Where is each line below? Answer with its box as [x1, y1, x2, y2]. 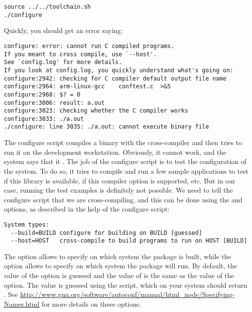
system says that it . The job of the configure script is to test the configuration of [4, 156, 247, 166]
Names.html [4, 298, 40, 309]
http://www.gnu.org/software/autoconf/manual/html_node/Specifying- [20, 289, 235, 299]
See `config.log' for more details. [4, 59, 122, 66]
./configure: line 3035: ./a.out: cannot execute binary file [4, 123, 209, 131]
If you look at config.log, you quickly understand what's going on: [4, 66, 234, 74]
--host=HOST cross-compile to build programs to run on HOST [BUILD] [11, 237, 248, 245]
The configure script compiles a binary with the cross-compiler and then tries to [4, 137, 242, 148]
